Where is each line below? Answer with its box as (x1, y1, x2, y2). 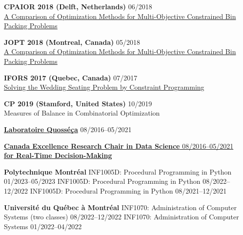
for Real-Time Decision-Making (4, 150, 112, 160)
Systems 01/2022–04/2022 (4, 221, 82, 231)
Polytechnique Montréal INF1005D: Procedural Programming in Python (4, 166, 232, 176)
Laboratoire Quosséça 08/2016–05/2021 (4, 124, 132, 134)
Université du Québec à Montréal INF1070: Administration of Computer (4, 202, 237, 212)
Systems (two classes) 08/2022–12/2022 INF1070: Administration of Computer (4, 212, 239, 222)
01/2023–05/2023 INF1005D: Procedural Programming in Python (4, 176, 201, 186)
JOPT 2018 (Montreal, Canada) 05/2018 (4, 37, 140, 47)
